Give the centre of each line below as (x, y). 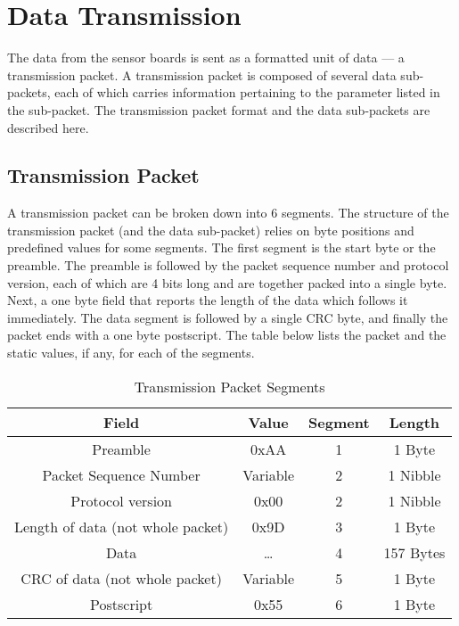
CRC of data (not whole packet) (121, 578)
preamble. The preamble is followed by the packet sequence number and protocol (228, 265)
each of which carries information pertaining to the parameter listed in (247, 92)
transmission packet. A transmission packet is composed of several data (202, 74)
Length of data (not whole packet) (122, 526)
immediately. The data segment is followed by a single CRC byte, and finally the (228, 317)
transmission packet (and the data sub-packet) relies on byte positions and (211, 230)
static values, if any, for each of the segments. (131, 353)
